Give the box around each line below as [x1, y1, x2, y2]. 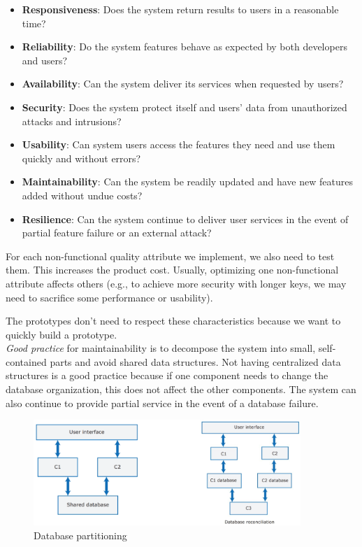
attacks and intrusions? [22, 113, 122, 128]
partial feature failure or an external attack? [22, 225, 212, 240]
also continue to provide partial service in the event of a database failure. [6, 395, 319, 410]
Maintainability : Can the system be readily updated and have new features [22, 174, 353, 189]
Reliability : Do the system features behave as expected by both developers [22, 39, 347, 54]
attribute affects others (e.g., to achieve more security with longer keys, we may [6, 276, 347, 290]
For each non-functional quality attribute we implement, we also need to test [6, 248, 335, 263]
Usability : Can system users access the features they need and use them [22, 137, 335, 152]
